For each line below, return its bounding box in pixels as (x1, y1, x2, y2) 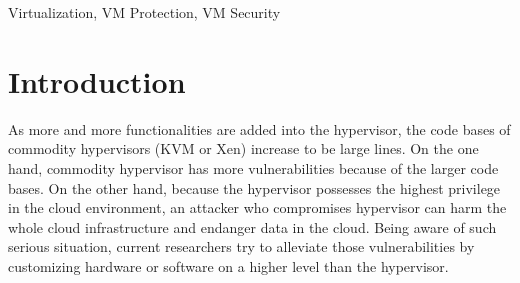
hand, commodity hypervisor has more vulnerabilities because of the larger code (8, 157, 499, 178)
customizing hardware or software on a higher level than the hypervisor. (8, 255, 449, 276)
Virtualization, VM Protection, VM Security (8, 2, 281, 22)
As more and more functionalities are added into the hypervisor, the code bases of (8, 118, 511, 139)
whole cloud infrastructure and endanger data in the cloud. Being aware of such (8, 216, 497, 237)
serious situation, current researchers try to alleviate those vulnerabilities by (8, 236, 475, 257)
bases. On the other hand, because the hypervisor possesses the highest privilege (8, 177, 501, 198)
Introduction (8, 60, 186, 101)
